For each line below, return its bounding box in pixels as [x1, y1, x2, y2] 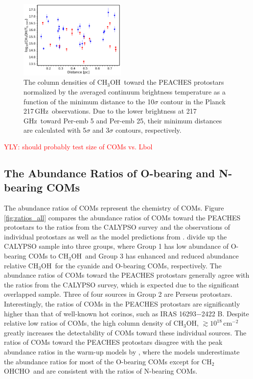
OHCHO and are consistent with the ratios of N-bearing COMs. [4, 366, 198, 376]
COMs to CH [28, 251, 69, 261]
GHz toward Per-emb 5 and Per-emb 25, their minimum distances [23, 115, 222, 125]
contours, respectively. [115, 125, 182, 135]
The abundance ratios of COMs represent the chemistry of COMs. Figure [4, 203, 224, 213]
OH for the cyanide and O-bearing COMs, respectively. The [41, 260, 222, 270]
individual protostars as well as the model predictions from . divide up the [4, 231, 227, 241]
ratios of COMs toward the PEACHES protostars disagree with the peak [4, 337, 223, 347]
